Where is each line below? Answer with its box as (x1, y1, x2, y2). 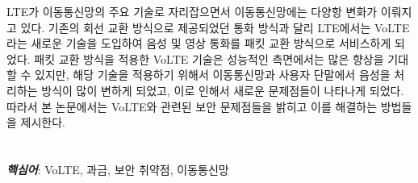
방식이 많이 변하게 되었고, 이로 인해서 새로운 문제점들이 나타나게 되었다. (41, 81, 404, 98)
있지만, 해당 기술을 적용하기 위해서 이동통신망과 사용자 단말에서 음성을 (35, 66, 391, 83)
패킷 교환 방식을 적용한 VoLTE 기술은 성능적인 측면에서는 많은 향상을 (34, 50, 384, 67)
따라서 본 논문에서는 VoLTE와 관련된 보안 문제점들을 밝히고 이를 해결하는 (6, 98, 378, 114)
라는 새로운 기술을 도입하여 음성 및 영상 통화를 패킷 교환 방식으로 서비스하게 (6, 35, 391, 52)
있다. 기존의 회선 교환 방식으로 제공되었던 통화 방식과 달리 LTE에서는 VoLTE (20, 19, 410, 35)
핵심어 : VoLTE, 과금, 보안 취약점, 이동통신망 (6, 160, 229, 177)
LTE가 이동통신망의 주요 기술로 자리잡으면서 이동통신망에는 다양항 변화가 (6, 3, 378, 19)
